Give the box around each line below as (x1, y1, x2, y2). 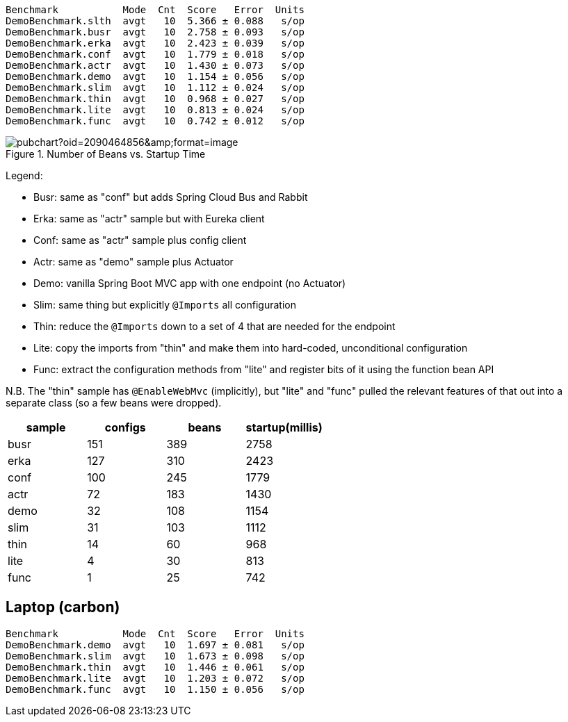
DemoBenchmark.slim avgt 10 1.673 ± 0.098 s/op (6, 650, 305, 662)
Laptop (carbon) (6, 598, 120, 616)
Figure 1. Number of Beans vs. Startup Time (6, 148, 206, 160)
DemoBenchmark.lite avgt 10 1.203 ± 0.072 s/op (6, 672, 305, 684)
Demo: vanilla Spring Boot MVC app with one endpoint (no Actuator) (33, 277, 346, 289)
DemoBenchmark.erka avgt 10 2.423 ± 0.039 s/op (6, 38, 305, 49)
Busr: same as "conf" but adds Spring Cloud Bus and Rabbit (33, 191, 308, 203)
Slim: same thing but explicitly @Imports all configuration (33, 299, 296, 311)
